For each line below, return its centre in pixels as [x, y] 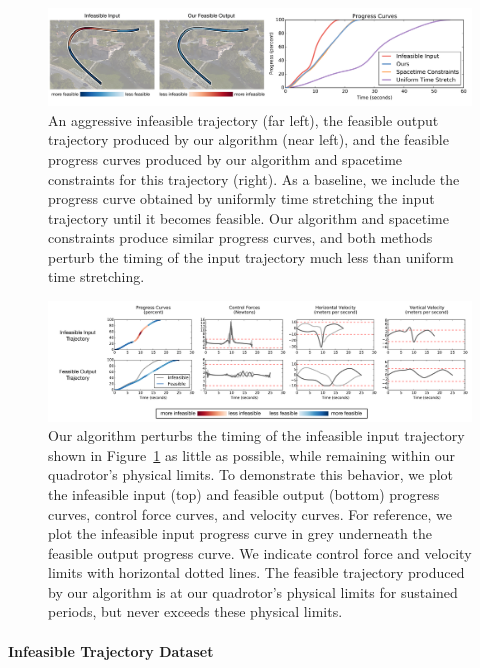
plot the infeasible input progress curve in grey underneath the [240, 533]
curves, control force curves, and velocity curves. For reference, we [250, 513]
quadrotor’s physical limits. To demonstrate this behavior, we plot [251, 474]
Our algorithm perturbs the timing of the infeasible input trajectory [256, 435]
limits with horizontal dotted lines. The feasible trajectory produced [256, 572]
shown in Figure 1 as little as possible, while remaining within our [252, 454]
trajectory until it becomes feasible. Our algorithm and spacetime [248, 217]
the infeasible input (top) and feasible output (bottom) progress [244, 493]
